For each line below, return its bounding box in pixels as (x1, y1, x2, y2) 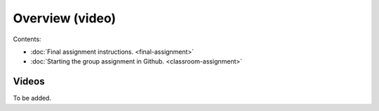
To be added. (13, 94, 52, 103)
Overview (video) (13, 10, 117, 26)
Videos (13, 75, 45, 87)
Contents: (13, 35, 41, 43)
